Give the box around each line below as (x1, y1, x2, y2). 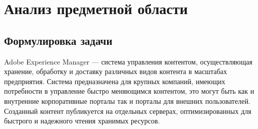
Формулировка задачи (4, 32, 113, 48)
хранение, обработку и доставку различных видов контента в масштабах (4, 66, 227, 77)
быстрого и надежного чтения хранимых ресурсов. (4, 115, 160, 126)
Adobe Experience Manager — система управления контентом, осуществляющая (4, 56, 252, 67)
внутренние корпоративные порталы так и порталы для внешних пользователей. (4, 95, 250, 106)
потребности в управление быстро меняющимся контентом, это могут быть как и (4, 86, 254, 96)
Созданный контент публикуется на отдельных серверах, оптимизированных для (4, 105, 251, 116)
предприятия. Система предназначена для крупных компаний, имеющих (4, 76, 225, 86)
